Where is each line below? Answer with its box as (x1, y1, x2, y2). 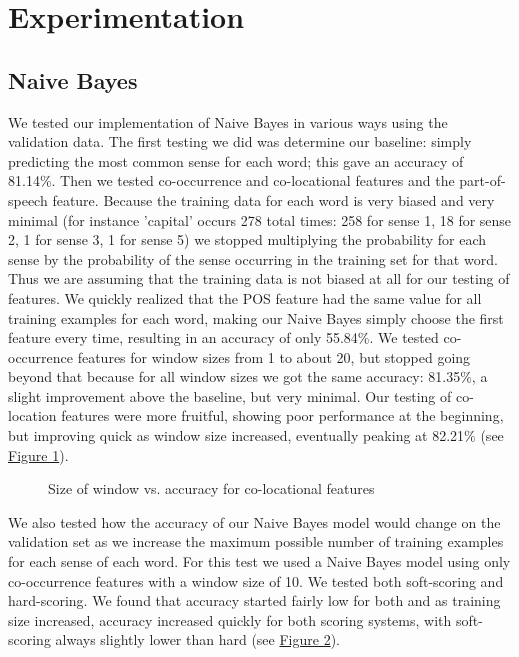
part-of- (459, 170, 506, 191)
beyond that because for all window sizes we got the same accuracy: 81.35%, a (8, 366, 488, 387)
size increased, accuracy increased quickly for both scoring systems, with (8, 609, 452, 630)
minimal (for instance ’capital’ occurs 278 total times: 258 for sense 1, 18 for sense (8, 209, 512, 230)
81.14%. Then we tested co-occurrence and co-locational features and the (8, 170, 455, 191)
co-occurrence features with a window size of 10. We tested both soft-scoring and (8, 570, 504, 591)
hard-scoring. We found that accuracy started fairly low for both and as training (8, 590, 501, 611)
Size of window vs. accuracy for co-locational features (48, 478, 375, 499)
